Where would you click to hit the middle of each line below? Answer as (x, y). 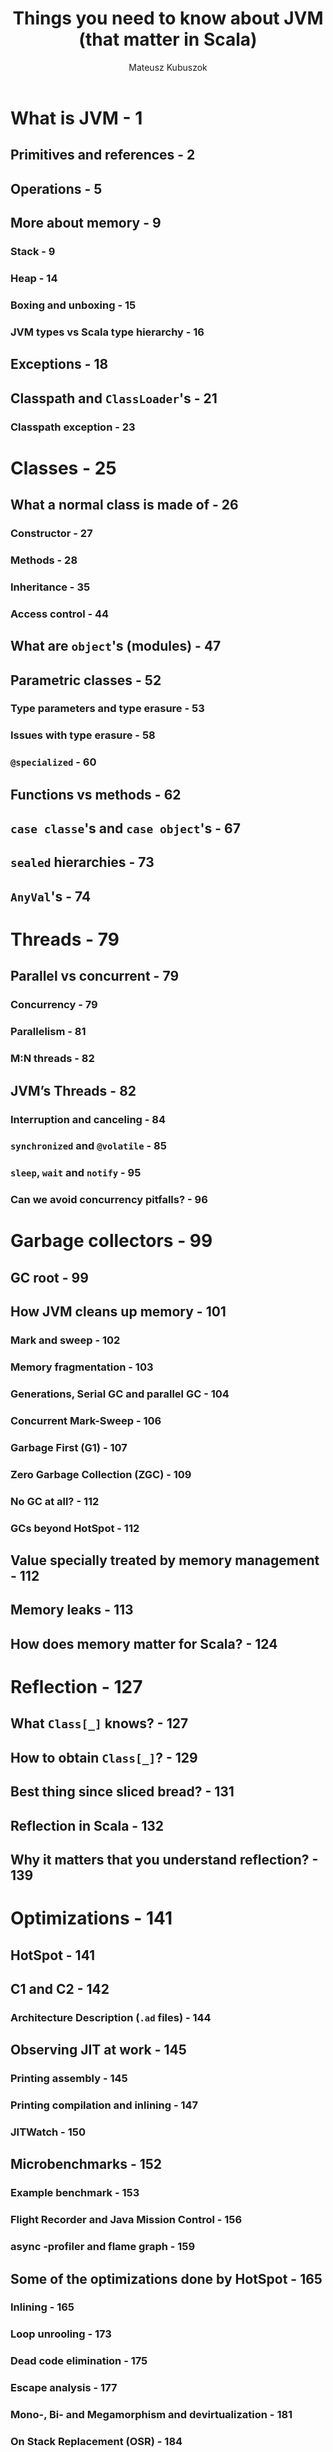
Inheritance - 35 (50, 587)
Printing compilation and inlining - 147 (104, 2105)
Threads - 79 (65, 939)
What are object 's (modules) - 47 (116, 646)
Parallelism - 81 (48, 1032)
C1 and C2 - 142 (60, 1988)
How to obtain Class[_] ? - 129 (104, 1757)
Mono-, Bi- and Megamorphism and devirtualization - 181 (151, 2415)
